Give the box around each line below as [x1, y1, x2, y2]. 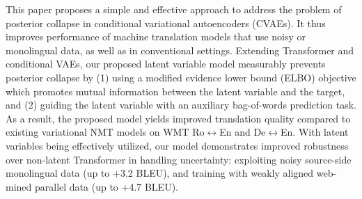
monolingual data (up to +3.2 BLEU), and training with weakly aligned [6, 166, 314, 180]
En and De [219, 125, 266, 139]
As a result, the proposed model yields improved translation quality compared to [6, 111, 351, 125]
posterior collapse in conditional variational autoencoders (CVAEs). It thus [6, 15, 326, 30]
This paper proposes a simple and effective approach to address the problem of [6, 2, 342, 16]
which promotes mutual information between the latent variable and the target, [6, 83, 345, 98]
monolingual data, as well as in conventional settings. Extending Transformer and [6, 42, 354, 57]
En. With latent [281, 125, 349, 139]
